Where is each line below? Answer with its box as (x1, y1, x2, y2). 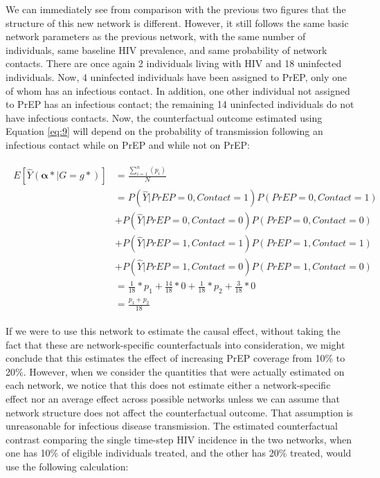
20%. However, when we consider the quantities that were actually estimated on (6, 364, 345, 378)
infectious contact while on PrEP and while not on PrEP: (6, 137, 250, 151)
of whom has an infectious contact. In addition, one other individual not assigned (6, 83, 350, 98)
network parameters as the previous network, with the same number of (6, 29, 306, 44)
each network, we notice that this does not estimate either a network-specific (6, 378, 331, 392)
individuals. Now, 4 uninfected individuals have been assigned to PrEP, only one (6, 69, 347, 84)
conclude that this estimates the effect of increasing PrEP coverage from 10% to (6, 351, 345, 365)
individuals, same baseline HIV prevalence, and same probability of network (6, 42, 327, 57)
